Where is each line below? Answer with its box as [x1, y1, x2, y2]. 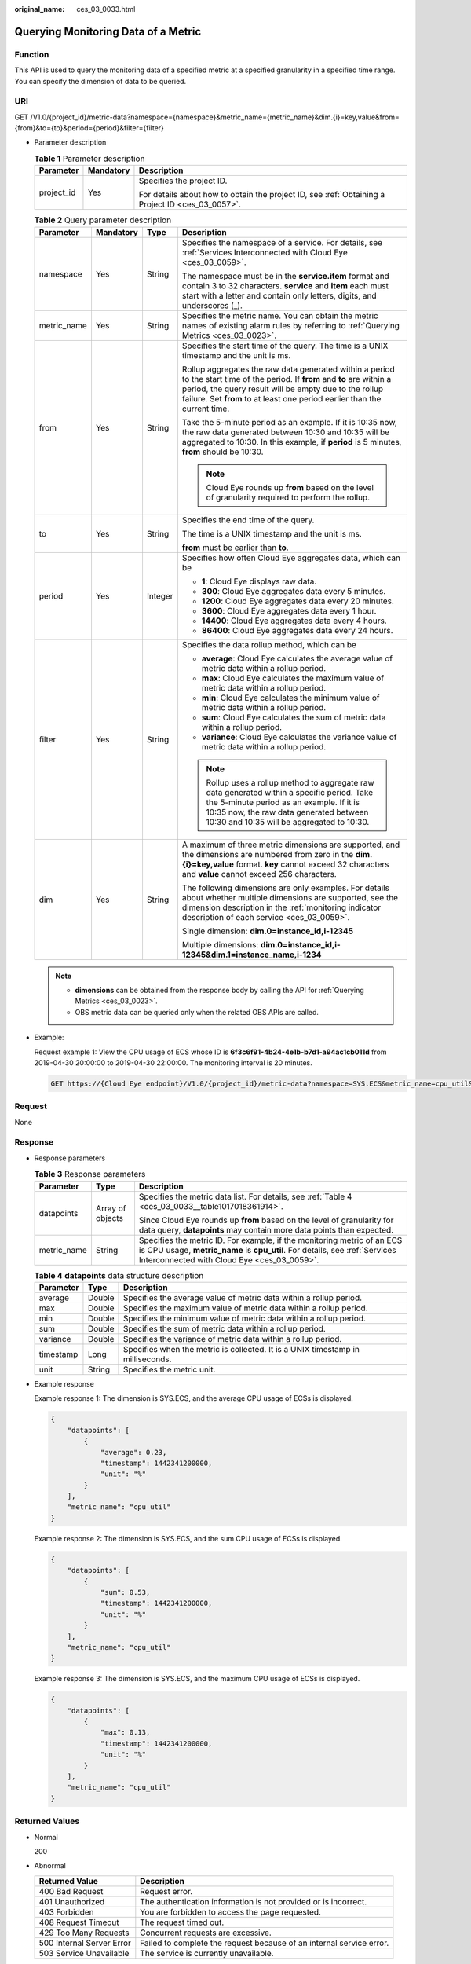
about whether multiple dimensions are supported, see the [181, 892, 399, 903]
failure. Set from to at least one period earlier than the [181, 393, 382, 404]
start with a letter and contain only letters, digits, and [181, 290, 377, 301]
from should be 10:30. [181, 446, 264, 457]
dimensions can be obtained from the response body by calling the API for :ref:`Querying [75, 986, 364, 995]
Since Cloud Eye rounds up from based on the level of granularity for [138, 1215, 394, 1226]
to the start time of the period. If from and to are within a [181, 373, 392, 384]
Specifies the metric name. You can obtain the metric [181, 310, 378, 321]
